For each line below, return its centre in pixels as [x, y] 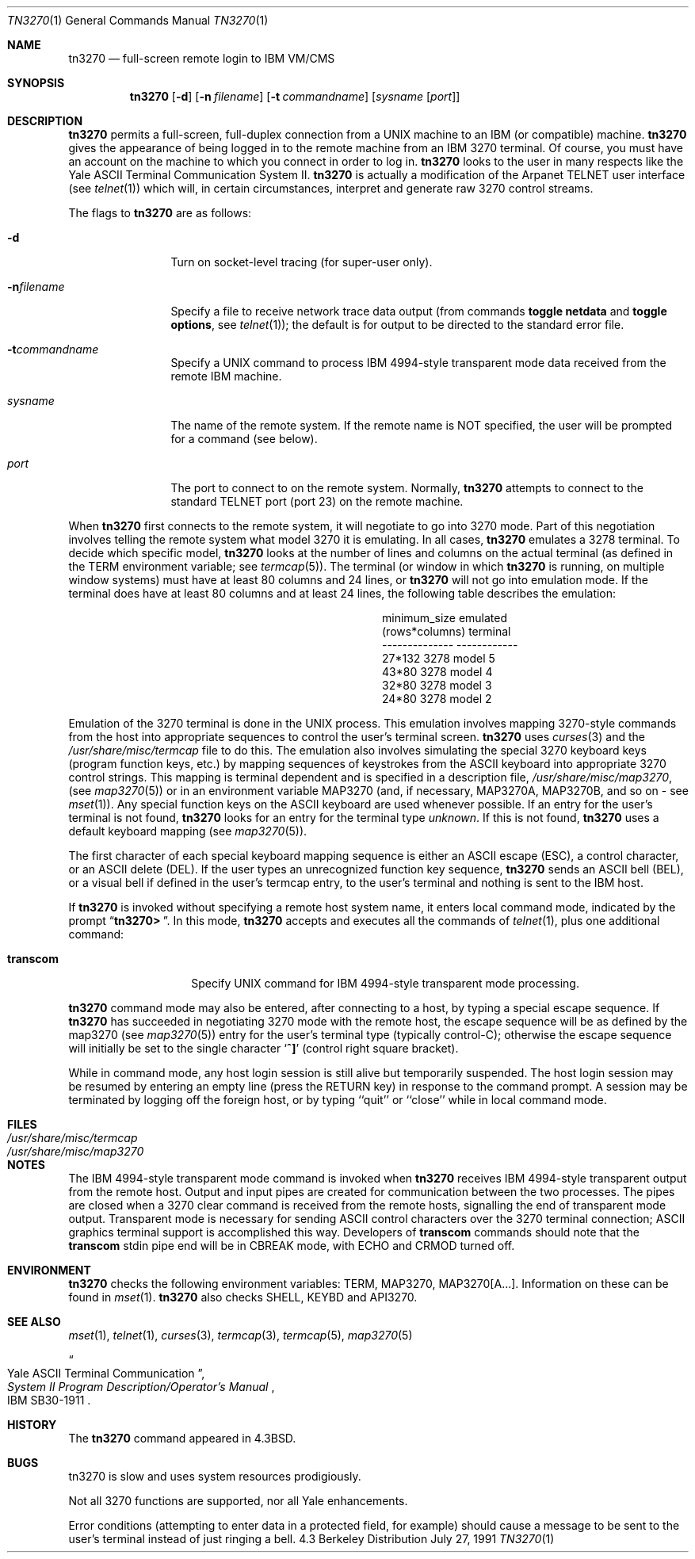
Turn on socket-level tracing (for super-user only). [302, 262]
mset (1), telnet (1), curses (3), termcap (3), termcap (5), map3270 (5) [241, 1335]
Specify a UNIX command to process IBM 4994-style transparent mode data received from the [418, 363]
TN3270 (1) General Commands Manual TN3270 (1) [138, 20]
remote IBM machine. [226, 376]
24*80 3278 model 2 [437, 699]
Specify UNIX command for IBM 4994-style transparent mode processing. [385, 983]
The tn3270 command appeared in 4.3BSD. [182, 1438]
